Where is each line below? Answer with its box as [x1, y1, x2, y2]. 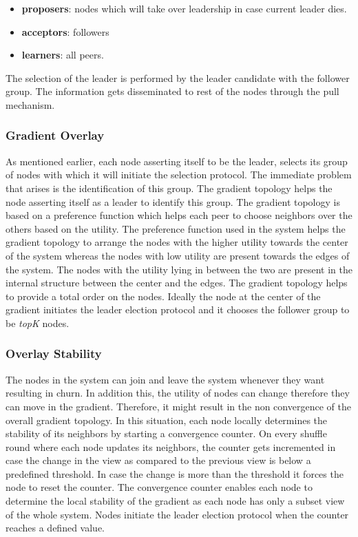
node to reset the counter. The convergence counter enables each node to [6, 480, 313, 494]
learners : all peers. [21, 48, 104, 62]
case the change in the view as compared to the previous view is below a [6, 453, 311, 467]
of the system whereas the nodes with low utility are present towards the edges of [6, 248, 350, 262]
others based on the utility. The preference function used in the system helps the [6, 221, 346, 235]
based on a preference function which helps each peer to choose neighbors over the [6, 208, 352, 222]
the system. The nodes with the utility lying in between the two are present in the [6, 262, 352, 276]
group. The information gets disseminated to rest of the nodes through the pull [6, 84, 339, 98]
